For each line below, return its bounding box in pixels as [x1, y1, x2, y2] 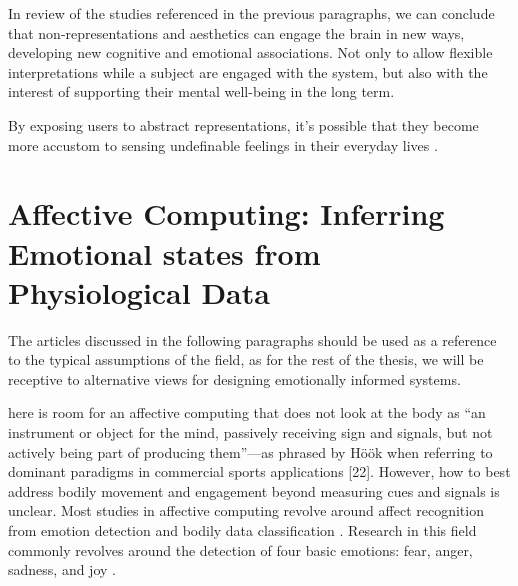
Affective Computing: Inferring [8, 193, 445, 234]
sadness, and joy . [8, 559, 116, 580]
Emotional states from [8, 232, 321, 273]
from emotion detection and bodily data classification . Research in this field [8, 520, 477, 540]
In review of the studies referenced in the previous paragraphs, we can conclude [8, 3, 495, 23]
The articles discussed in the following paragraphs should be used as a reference [8, 329, 497, 350]
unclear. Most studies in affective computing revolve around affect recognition [8, 500, 484, 521]
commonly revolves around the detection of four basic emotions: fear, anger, [8, 539, 473, 560]
